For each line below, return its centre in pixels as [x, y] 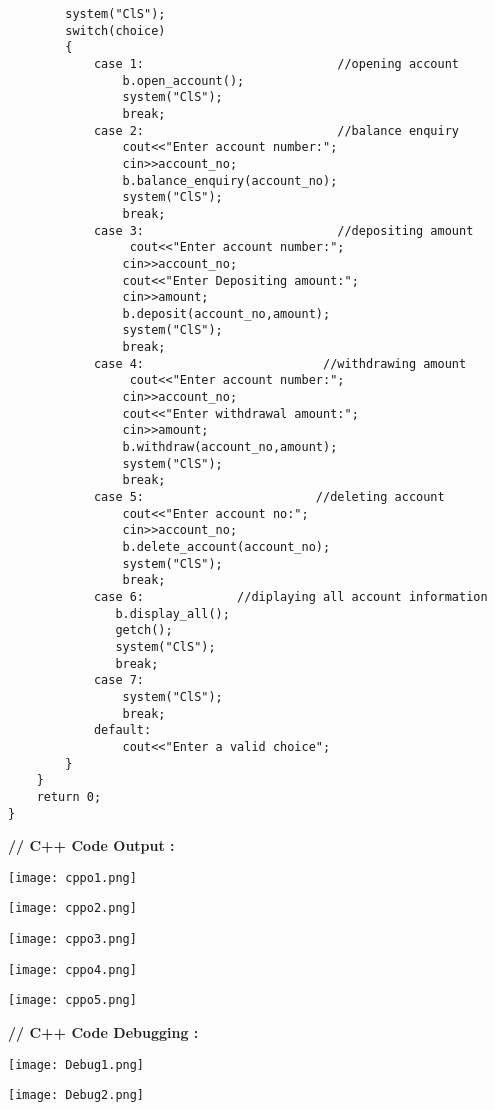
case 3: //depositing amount [283, 230]
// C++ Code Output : [91, 845]
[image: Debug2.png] [76, 1095]
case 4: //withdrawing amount [280, 363]
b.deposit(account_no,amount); [226, 313]
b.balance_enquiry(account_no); [230, 180]
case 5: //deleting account [269, 497]
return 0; [69, 796]
